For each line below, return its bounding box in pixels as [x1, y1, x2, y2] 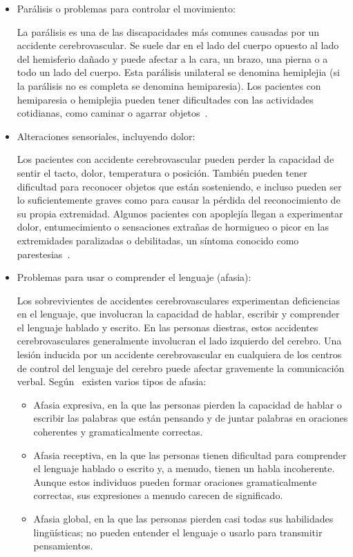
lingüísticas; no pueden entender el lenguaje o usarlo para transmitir [33, 525, 323, 539]
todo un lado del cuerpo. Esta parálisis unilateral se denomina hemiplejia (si [17, 65, 340, 79]
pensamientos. [33, 538, 93, 553]
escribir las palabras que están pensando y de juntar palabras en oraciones [33, 411, 348, 425]
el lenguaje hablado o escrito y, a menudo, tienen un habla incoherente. [33, 461, 335, 476]
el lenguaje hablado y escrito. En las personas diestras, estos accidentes [17, 320, 318, 334]
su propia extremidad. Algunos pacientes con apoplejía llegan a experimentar [17, 206, 343, 220]
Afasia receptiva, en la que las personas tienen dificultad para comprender [33, 447, 347, 462]
